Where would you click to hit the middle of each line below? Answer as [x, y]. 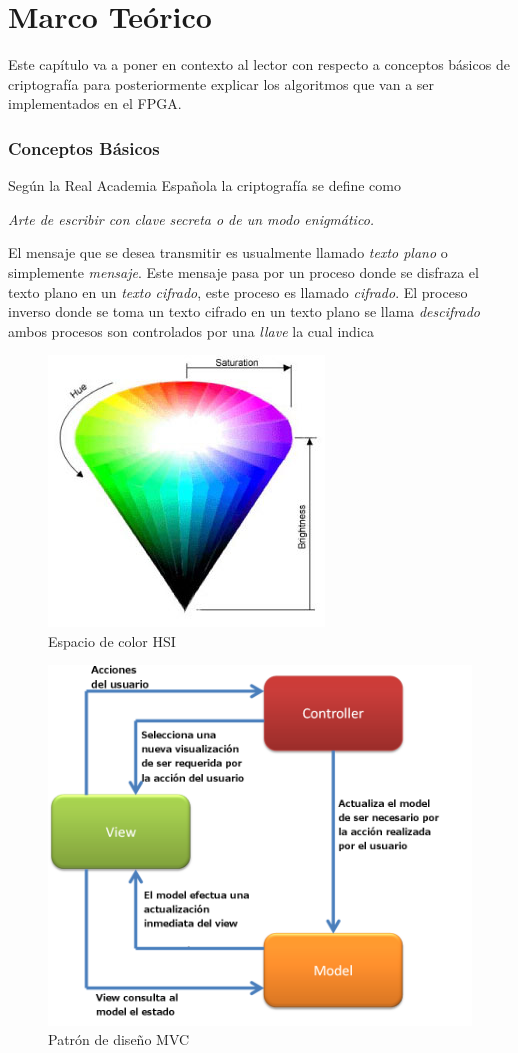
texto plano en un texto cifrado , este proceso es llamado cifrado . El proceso [238, 291]
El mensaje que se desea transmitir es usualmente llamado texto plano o [228, 252]
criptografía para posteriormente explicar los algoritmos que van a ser [221, 83]
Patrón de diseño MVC [119, 1039]
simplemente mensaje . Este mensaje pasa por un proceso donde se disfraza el [243, 271]
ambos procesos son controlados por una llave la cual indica [191, 330]
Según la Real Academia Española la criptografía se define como [204, 185]
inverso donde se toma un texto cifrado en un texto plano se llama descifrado [244, 311]
